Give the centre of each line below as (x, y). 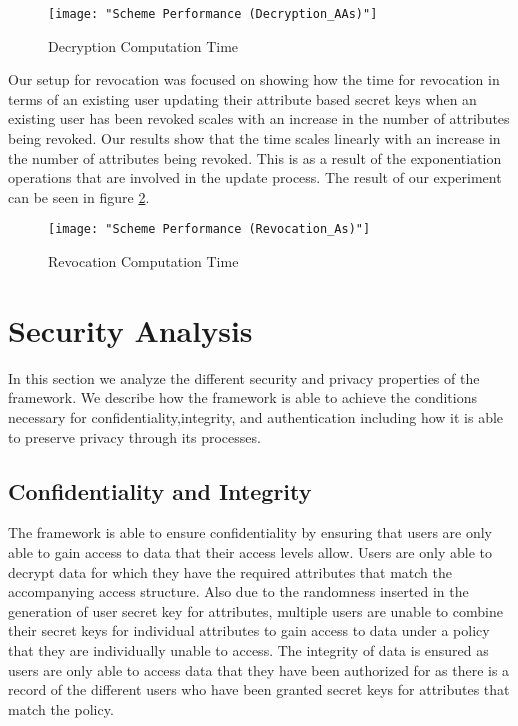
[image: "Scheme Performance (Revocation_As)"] (209, 229)
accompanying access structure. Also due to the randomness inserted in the (238, 591)
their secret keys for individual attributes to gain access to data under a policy (249, 630)
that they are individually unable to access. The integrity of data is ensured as (248, 649)
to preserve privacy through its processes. (134, 436)
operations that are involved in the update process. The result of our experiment (255, 177)
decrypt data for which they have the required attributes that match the (230, 571)
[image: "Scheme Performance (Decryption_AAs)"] (213, 14)
